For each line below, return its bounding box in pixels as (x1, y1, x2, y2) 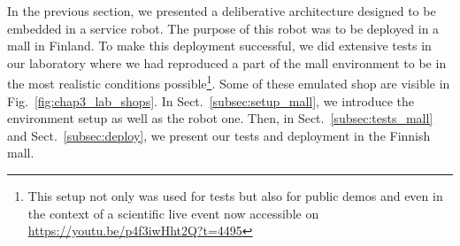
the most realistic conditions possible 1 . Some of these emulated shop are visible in (7, 72, 450, 93)
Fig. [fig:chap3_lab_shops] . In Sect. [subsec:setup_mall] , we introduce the (7, 91, 414, 110)
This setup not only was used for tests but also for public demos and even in (27, 187, 443, 204)
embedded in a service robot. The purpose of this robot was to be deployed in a (7, 19, 440, 37)
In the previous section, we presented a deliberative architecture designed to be (7, 2, 436, 19)
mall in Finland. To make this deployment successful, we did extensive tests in (7, 36, 432, 55)
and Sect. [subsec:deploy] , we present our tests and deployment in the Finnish (7, 126, 431, 144)
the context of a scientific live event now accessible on (27, 204, 319, 222)
